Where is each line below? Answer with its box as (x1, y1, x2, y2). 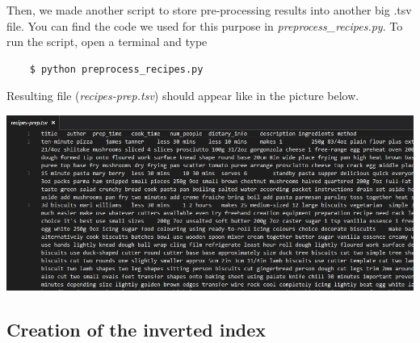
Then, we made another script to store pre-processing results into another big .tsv (6, 2, 412, 18)
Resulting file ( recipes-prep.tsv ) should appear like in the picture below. (6, 87, 359, 104)
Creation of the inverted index (6, 316, 267, 341)
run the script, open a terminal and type (6, 33, 208, 50)
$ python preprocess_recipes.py (29, 63, 204, 75)
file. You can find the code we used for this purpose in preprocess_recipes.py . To (6, 17, 403, 34)
